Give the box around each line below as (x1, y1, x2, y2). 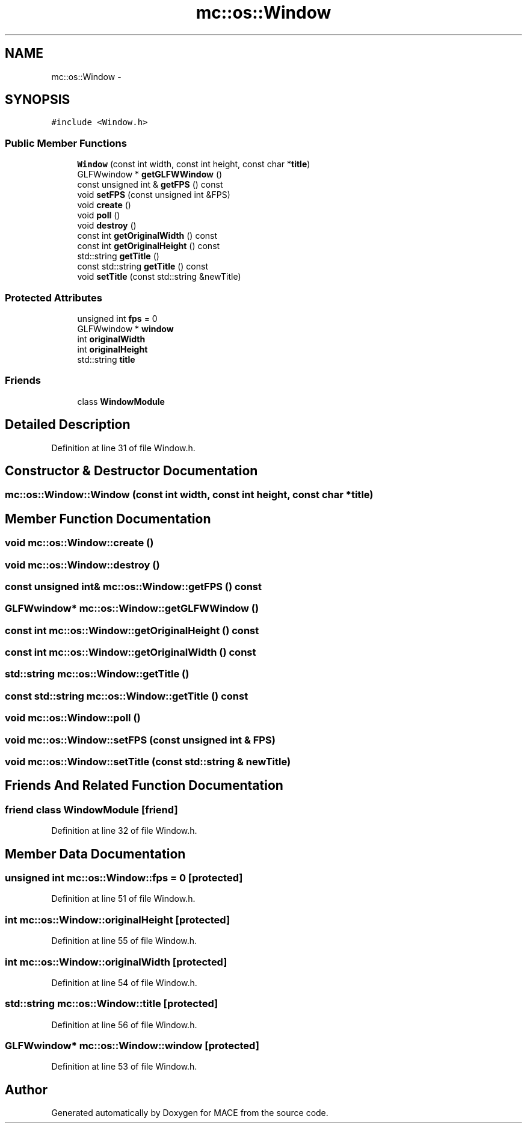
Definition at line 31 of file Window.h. (51, 442, 196, 453)
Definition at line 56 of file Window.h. (51, 1019, 197, 1030)
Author (5, 1082, 48, 1097)
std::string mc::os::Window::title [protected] (5, 997, 218, 1010)
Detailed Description (5, 417, 131, 433)
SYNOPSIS (5, 92, 70, 108)
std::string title (77, 354, 135, 365)
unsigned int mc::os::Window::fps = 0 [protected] (5, 872, 243, 884)
